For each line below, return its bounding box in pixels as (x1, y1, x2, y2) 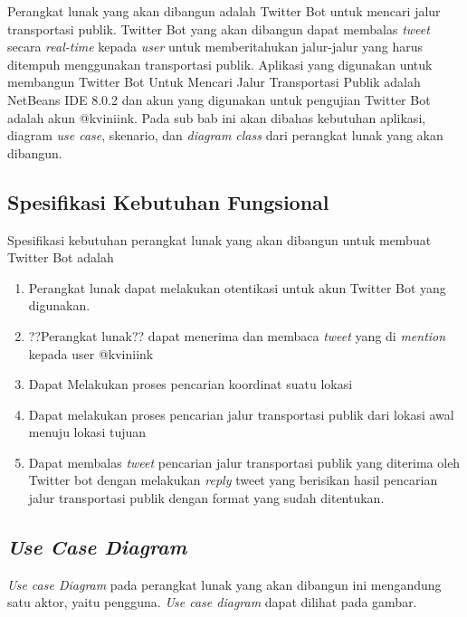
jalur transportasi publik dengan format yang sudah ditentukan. (28, 489, 385, 508)
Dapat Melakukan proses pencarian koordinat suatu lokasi (28, 375, 353, 394)
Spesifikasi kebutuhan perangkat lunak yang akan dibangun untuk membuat (7, 230, 432, 249)
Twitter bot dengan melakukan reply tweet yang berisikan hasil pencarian (28, 470, 438, 489)
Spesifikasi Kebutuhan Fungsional (7, 187, 329, 215)
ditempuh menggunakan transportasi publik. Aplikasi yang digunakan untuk (7, 54, 433, 73)
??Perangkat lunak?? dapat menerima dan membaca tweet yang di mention (28, 326, 446, 345)
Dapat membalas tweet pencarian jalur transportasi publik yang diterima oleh (28, 452, 461, 471)
